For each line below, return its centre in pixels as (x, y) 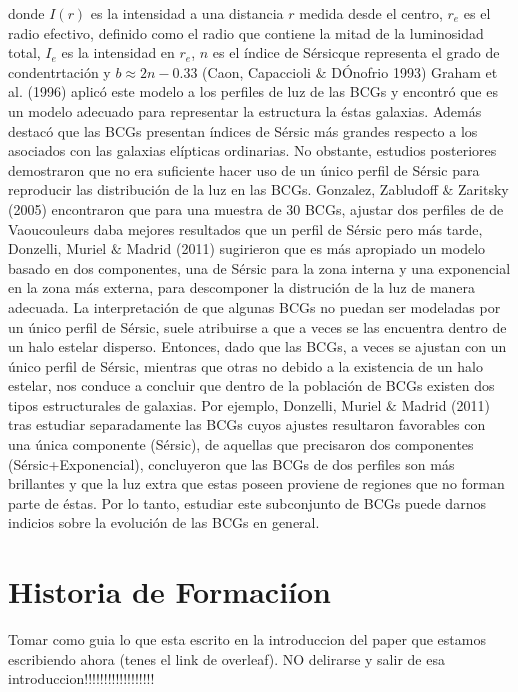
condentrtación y (59, 71)
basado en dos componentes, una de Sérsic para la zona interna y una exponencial (259, 267)
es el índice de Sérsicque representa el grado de (356, 52)
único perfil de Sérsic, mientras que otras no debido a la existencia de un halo (245, 365)
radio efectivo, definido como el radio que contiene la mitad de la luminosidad (246, 32)
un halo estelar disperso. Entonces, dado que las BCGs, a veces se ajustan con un (257, 346)
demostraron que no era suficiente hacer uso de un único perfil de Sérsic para (244, 169)
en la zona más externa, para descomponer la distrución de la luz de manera (242, 287)
